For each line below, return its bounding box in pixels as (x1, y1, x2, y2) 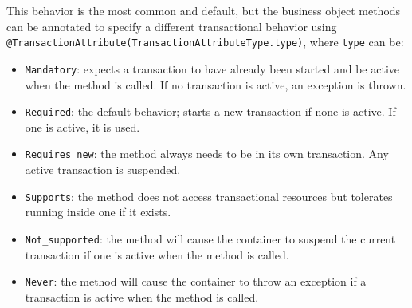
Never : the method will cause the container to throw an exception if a (25, 273, 367, 290)
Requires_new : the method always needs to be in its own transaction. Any (25, 145, 389, 162)
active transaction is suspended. (25, 161, 181, 177)
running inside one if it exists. (25, 203, 171, 220)
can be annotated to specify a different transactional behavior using (6, 18, 337, 34)
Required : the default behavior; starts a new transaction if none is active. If (25, 103, 396, 120)
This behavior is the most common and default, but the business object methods (6, 2, 401, 18)
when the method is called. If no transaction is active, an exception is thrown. (25, 76, 406, 93)
